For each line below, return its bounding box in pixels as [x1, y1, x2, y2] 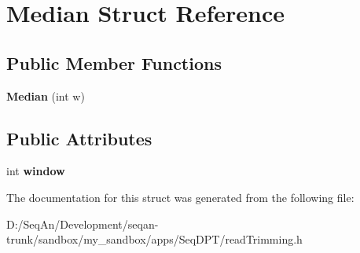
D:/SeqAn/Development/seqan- [6, 215, 159, 232]
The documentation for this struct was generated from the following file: [6, 189, 354, 205]
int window [6, 163, 65, 179]
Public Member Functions [6, 50, 222, 75]
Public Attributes [6, 126, 152, 150]
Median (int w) [6, 87, 85, 104]
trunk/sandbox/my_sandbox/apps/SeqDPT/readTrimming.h [6, 231, 303, 247]
